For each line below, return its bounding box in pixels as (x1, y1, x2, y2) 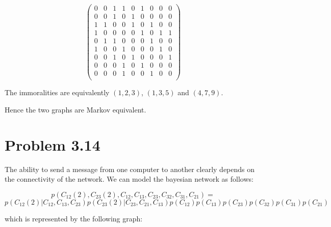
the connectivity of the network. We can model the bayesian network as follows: (5, 174, 253, 184)
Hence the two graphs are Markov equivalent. (5, 104, 146, 115)
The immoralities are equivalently (5, 87, 110, 98)
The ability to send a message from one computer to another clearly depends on (5, 163, 255, 174)
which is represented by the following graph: (5, 213, 143, 223)
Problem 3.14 (5, 134, 100, 155)
